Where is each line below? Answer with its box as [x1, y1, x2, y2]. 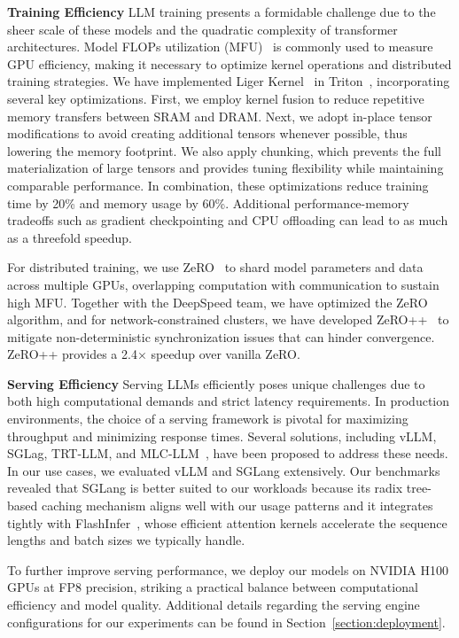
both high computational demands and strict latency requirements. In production [7, 392, 449, 410]
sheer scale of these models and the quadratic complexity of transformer [7, 19, 398, 38]
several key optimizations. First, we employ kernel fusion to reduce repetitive [7, 89, 424, 107]
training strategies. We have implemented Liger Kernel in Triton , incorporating [7, 72, 450, 90]
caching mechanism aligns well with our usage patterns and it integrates [41, 496, 433, 515]
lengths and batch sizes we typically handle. [7, 531, 245, 549]
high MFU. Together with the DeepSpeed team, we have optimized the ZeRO [7, 292, 428, 311]
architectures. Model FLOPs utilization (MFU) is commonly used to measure [7, 37, 433, 56]
